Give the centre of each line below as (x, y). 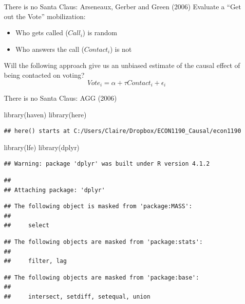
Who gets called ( (42, 33)
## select (27, 226)
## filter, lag (35, 261)
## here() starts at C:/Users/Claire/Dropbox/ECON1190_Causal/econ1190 (122, 131)
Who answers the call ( (50, 49)
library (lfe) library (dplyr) (42, 147)
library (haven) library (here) (45, 114)
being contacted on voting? (44, 75)
